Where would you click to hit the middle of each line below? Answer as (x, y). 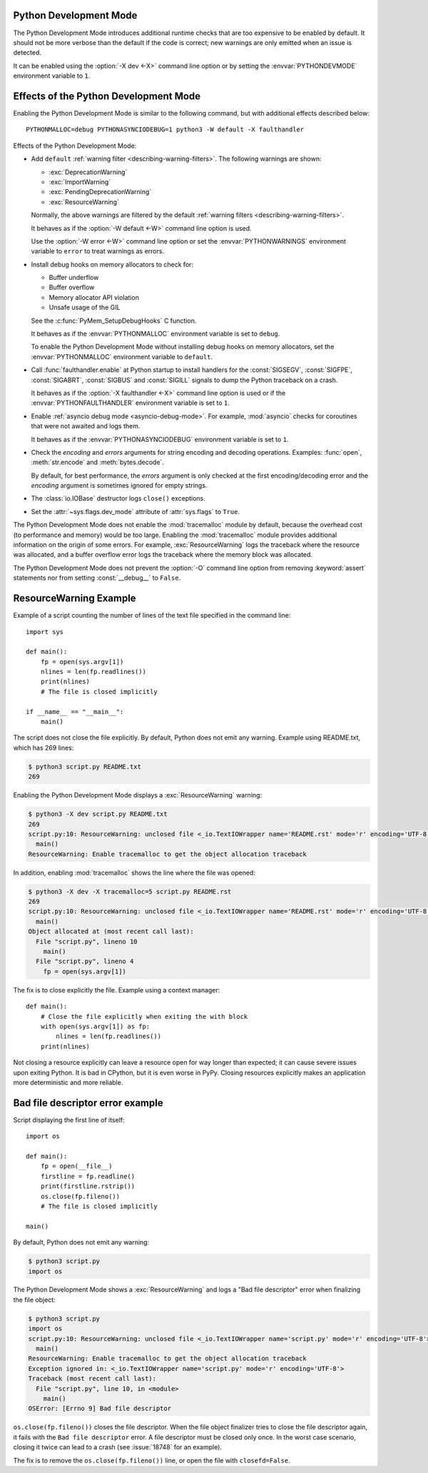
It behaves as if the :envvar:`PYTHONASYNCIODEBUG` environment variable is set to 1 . (160, 439)
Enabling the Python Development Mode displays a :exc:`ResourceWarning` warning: (138, 795)
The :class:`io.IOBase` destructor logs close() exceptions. (118, 498)
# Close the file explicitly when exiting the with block (144, 1016)
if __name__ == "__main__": (75, 712)
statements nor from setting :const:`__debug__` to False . (97, 578)
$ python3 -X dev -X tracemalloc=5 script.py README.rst (130, 891)
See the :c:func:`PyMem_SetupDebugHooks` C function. (114, 321)
